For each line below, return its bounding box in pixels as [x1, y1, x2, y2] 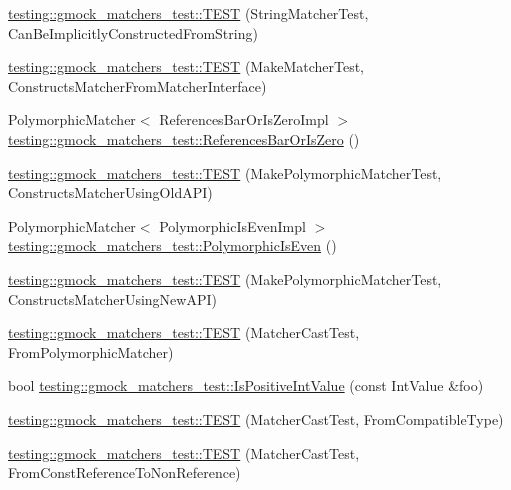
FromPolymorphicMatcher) [8, 341, 174, 362]
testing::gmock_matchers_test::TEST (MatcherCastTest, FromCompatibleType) [8, 408, 504, 429]
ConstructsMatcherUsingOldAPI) [8, 182, 213, 203]
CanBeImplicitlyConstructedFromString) [8, 22, 258, 43]
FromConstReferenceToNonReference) [8, 462, 241, 483]
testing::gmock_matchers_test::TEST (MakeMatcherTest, [8, 56, 365, 77]
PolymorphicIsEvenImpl [159, 215, 306, 236]
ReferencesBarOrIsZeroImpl [159, 109, 329, 130]
